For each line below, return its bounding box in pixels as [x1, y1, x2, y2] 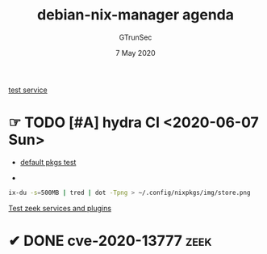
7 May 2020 [115, 48, 156, 57]
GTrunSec [119, 32, 152, 42]
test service [8, 85, 48, 95]
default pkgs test [19, 157, 77, 167]
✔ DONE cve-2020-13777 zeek [8, 231, 212, 250]
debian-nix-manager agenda [37, 6, 234, 24]
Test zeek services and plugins [8, 203, 111, 213]
